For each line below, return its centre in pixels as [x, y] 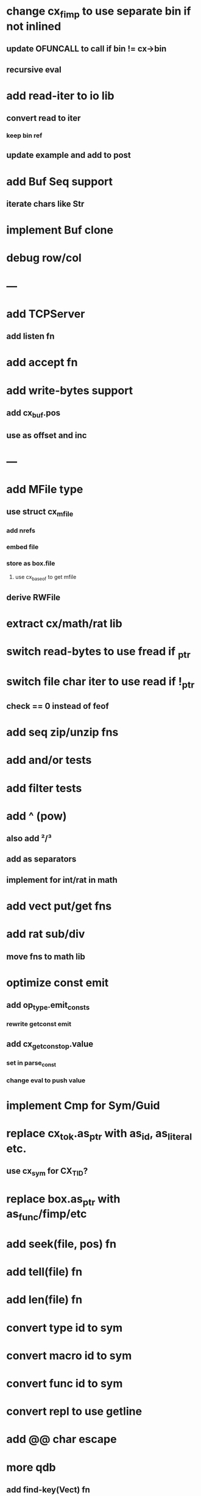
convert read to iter [44, 118]
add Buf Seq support [60, 182]
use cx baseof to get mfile [46, 577]
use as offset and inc [47, 435]
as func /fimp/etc [47, 1215]
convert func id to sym [65, 1384]
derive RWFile [33, 597]
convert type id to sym [65, 1328]
